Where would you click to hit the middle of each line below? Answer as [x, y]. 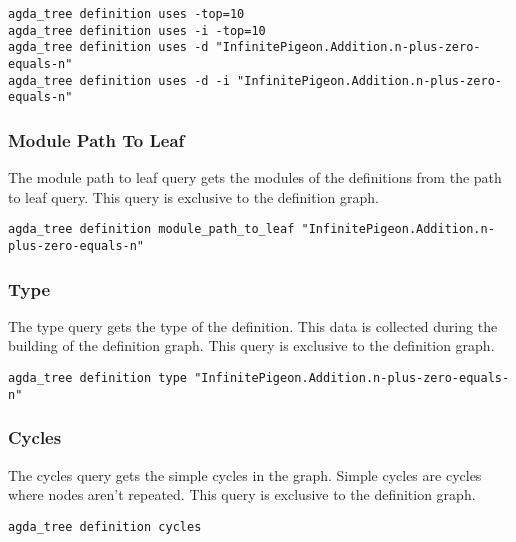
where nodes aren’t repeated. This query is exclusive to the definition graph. [242, 494]
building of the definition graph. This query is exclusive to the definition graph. [251, 345]
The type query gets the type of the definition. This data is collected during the [253, 325]
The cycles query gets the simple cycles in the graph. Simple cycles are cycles [245, 474]
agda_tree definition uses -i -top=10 [137, 30]
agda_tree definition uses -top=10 [126, 14]
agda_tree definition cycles [105, 526]
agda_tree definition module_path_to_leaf [151, 229]
